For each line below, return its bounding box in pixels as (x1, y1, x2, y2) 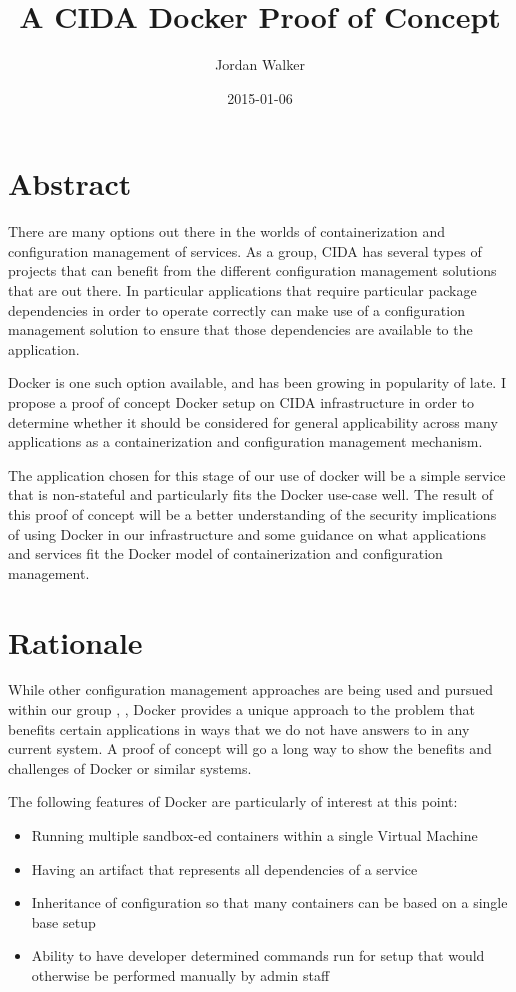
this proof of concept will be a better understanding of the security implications (8, 503, 497, 524)
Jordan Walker (215, 54, 305, 75)
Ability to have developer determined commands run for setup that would (31, 945, 485, 966)
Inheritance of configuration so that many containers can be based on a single (31, 892, 508, 913)
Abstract (8, 163, 132, 204)
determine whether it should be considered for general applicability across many (8, 411, 498, 432)
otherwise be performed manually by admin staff (31, 965, 330, 985)
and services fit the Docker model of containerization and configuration (8, 543, 443, 564)
